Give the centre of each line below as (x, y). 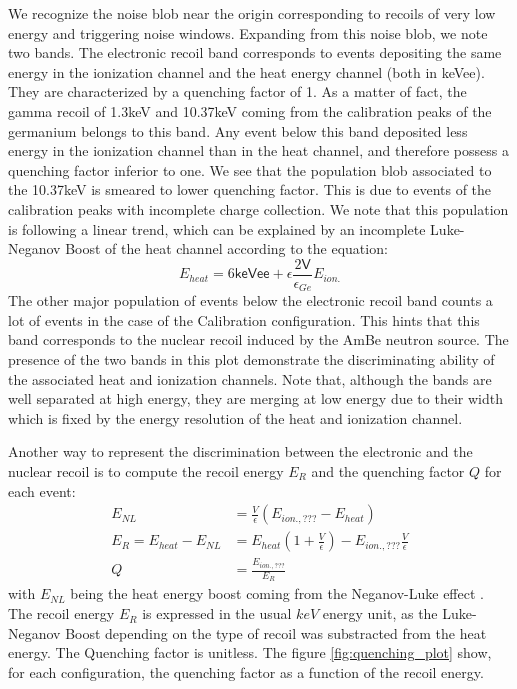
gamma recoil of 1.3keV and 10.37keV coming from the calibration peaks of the (250, 110)
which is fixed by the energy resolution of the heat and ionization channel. (235, 417)
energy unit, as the (380, 613)
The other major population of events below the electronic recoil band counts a (250, 300)
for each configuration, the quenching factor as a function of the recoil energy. (246, 671)
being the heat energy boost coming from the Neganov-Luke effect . (277, 593)
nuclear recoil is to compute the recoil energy (146, 470)
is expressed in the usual (217, 613)
